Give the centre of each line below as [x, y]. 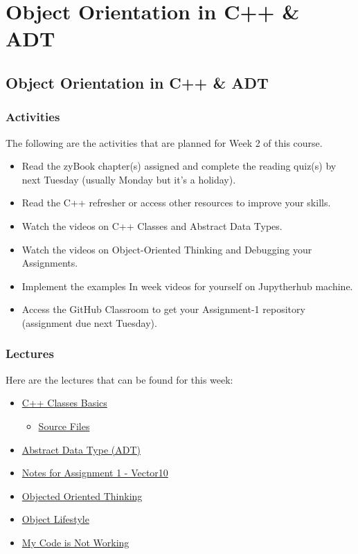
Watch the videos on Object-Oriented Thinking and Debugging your [167, 249]
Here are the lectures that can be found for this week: [119, 379]
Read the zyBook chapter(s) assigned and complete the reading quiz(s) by [179, 166]
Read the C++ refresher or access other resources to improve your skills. [176, 203]
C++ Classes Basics [64, 403]
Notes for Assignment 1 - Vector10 [95, 473]
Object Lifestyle [55, 519]
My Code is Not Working [75, 542]
